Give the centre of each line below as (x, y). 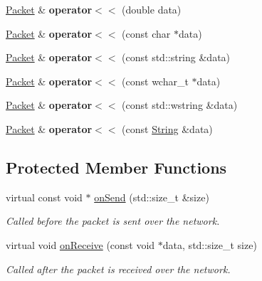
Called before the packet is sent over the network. (113, 221)
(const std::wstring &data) (180, 105)
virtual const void (44, 197)
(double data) (152, 9)
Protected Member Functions (116, 167)
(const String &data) (167, 128)
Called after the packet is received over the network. (118, 269)
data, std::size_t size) (210, 244)
